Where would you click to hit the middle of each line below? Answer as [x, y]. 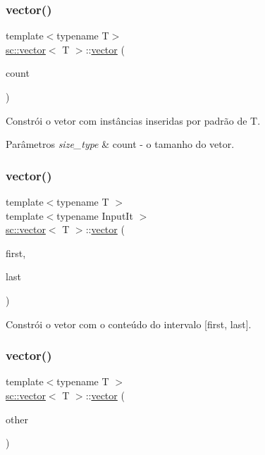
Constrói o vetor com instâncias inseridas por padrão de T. [133, 120]
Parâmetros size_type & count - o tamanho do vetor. [120, 144]
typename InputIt [95, 215]
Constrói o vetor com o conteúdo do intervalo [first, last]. [129, 324]
